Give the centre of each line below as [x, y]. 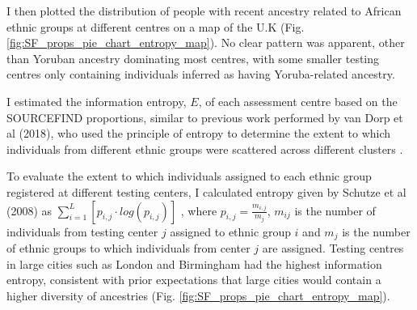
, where [199, 210]
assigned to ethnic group [230, 231]
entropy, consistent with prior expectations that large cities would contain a [194, 280]
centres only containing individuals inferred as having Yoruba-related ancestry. [201, 74]
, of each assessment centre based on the [298, 101]
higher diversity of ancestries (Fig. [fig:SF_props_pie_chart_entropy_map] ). [198, 295]
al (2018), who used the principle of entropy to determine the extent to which [199, 133]
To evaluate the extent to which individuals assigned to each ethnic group [189, 176]
